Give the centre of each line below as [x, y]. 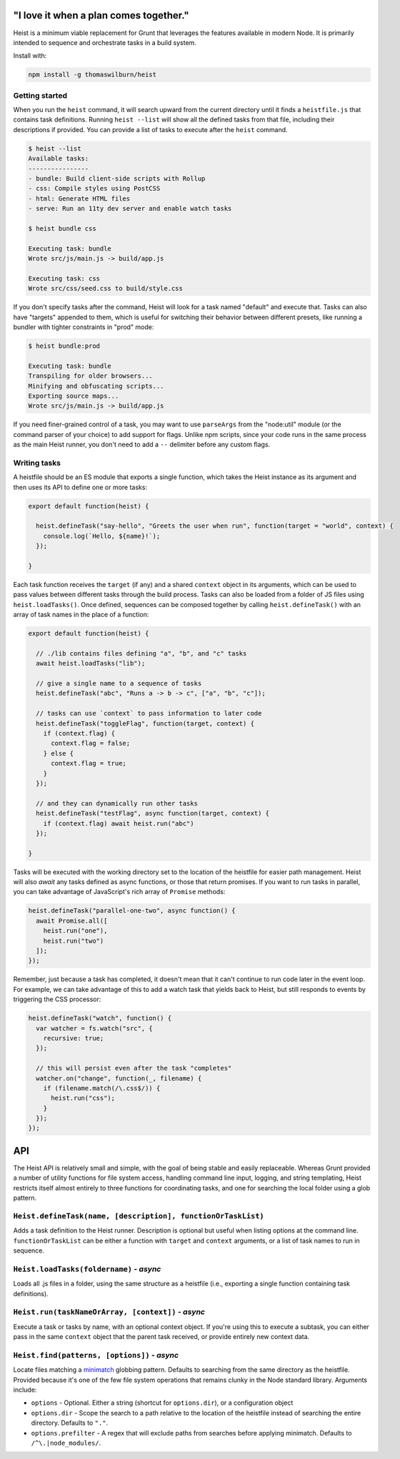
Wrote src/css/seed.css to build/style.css [106, 289]
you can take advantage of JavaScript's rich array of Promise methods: [119, 892]
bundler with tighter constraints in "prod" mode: [84, 327]
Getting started [40, 95]
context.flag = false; [91, 743]
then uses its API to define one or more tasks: [80, 487]
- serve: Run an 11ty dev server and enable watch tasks [130, 209]
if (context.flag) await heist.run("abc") [119, 823]
